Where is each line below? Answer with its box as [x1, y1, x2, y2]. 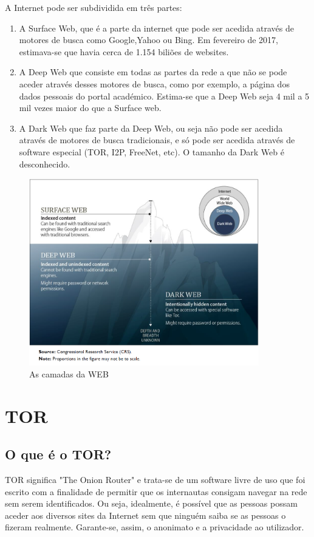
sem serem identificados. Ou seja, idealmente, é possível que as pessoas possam [5, 497, 298, 510]
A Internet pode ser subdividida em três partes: [5, 1, 182, 13]
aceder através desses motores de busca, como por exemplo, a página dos [19, 77, 290, 90]
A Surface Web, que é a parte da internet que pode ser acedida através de [19, 21, 295, 34]
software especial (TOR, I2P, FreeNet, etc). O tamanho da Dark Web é [19, 145, 284, 158]
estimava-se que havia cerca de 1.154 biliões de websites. [19, 45, 229, 58]
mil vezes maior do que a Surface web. [19, 101, 162, 114]
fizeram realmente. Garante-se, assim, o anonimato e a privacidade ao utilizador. [5, 521, 304, 533]
